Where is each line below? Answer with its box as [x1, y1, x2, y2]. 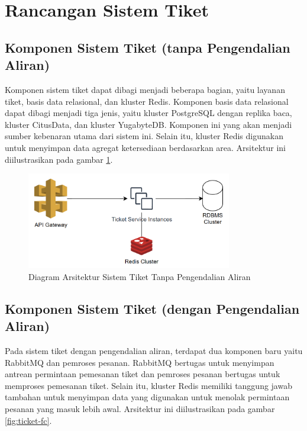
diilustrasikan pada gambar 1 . [5, 153, 113, 165]
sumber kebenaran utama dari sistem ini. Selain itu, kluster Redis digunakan [5, 130, 283, 142]
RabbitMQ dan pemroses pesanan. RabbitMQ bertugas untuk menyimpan [5, 356, 274, 368]
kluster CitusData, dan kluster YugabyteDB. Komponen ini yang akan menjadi [5, 118, 292, 130]
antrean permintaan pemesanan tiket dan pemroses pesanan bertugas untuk [5, 368, 280, 380]
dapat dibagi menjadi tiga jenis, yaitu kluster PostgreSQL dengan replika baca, [5, 107, 292, 119]
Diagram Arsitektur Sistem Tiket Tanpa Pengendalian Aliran [28, 270, 251, 282]
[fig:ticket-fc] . [5, 414, 52, 426]
